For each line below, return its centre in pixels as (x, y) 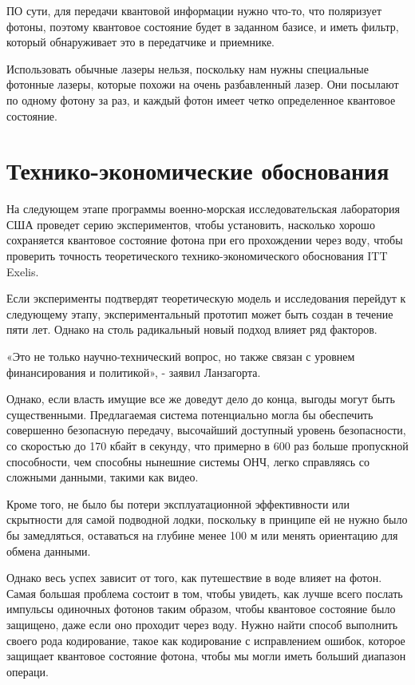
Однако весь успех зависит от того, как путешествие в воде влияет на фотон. (194, 578)
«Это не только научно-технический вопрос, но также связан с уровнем (181, 356)
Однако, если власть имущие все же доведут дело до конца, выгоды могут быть (201, 399)
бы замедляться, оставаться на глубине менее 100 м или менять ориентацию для (202, 535)
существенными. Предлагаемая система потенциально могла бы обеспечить (190, 414)
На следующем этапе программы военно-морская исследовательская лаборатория (203, 209)
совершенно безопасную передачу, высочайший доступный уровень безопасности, (206, 430)
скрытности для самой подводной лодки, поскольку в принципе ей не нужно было (207, 519)
